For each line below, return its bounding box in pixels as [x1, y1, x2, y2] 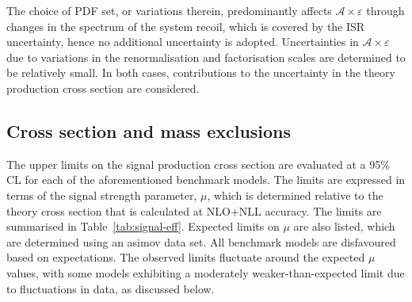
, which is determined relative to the [207, 186, 383, 203]
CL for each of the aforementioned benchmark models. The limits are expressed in [6, 171, 406, 188]
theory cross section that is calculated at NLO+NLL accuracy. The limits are [6, 202, 382, 219]
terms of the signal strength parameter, [6, 186, 197, 203]
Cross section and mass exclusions [6, 118, 292, 143]
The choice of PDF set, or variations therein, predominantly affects [6, 2, 332, 18]
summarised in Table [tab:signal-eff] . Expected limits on [6, 218, 280, 235]
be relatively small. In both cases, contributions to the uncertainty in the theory [6, 64, 395, 81]
